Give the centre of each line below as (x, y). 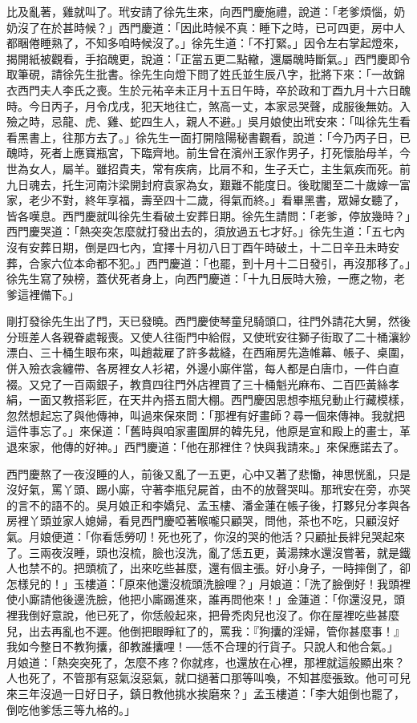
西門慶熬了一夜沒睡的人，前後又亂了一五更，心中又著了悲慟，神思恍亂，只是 (208, 473)
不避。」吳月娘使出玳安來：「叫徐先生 (304, 121)
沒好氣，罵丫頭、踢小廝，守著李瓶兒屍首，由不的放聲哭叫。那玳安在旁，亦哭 (208, 489)
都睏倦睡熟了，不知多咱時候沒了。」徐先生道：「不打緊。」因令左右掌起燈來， (206, 43)
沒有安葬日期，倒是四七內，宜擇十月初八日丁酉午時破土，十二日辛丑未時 (197, 246)
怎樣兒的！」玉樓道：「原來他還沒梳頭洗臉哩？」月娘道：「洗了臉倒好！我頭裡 (208, 583)
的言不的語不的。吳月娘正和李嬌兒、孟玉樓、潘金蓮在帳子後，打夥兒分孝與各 (208, 505)
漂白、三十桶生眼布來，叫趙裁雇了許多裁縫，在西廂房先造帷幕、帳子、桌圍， (208, 352)
